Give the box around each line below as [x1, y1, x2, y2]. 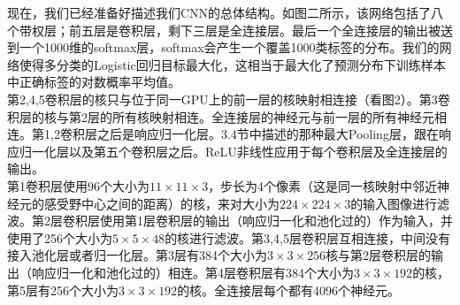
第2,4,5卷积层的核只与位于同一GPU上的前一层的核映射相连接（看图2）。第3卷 [7, 89, 450, 108]
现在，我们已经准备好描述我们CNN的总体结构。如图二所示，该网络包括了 [7, 4, 432, 21]
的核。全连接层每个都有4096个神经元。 [177, 280, 401, 299]
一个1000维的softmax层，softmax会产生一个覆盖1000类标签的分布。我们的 [19, 38, 440, 57]
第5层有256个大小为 [7, 280, 119, 299]
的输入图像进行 [350, 194, 438, 212]
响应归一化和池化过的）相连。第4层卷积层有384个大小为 [31, 263, 354, 281]
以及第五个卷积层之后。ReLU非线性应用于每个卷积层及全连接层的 [68, 141, 448, 160]
